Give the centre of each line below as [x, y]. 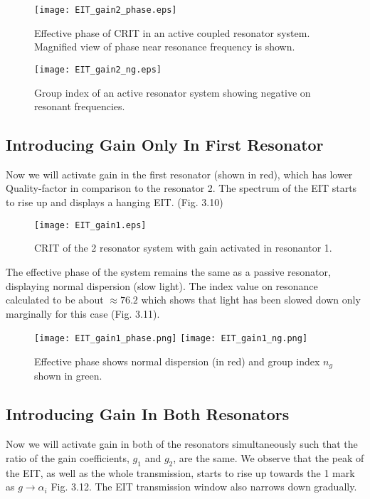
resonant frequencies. [80, 106]
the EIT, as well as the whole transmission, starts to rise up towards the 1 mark [180, 472]
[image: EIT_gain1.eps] [90, 225]
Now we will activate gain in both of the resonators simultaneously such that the [182, 444]
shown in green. [68, 376]
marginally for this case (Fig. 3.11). [83, 313]
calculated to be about [55, 300]
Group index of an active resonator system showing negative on [173, 92]
